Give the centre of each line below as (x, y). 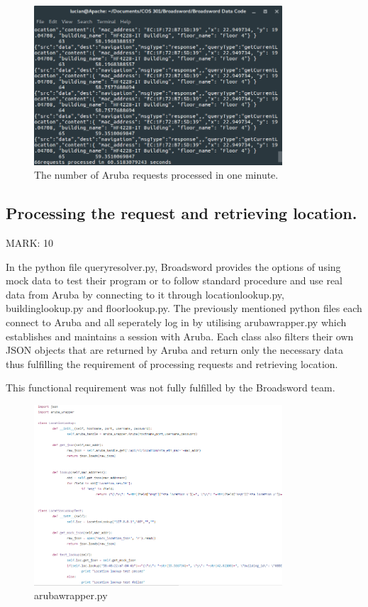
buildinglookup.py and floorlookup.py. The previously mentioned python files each (184, 308)
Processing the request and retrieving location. (182, 213)
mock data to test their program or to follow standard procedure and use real (174, 280)
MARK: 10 (30, 242)
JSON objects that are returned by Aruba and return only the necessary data (174, 350)
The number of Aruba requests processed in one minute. (156, 175)
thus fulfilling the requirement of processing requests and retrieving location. (172, 363)
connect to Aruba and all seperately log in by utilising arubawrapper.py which (176, 322)
